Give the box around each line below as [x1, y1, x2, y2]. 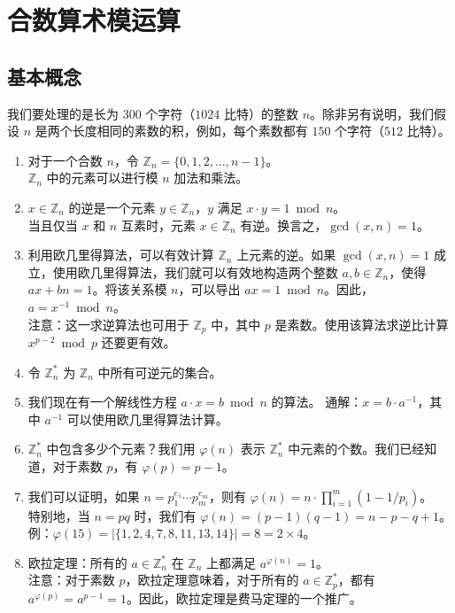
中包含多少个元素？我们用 [46, 439, 196, 458]
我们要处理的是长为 [7, 104, 119, 122]
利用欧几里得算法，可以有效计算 [27, 245, 214, 264]
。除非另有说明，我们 [310, 104, 435, 122]
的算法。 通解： [271, 392, 363, 411]
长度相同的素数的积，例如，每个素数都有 [72, 121, 308, 140]
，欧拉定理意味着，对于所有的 [125, 570, 299, 589]
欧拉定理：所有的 [27, 553, 127, 571]
